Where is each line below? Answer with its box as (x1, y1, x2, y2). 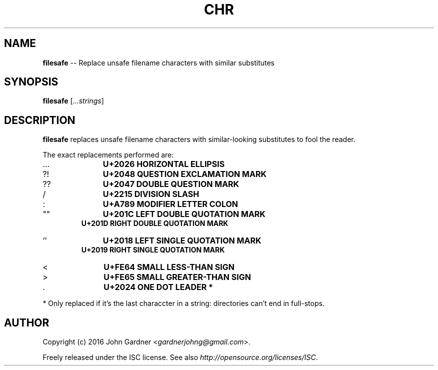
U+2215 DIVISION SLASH (102, 189, 199, 199)
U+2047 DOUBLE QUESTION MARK (102, 179, 239, 189)
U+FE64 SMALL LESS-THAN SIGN (103, 262, 234, 272)
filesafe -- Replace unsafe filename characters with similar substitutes (42, 58, 274, 67)
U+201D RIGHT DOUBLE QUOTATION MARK (81, 219, 228, 228)
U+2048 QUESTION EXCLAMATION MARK (102, 169, 266, 179)
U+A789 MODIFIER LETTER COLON (102, 199, 238, 209)
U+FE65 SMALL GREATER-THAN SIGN (103, 272, 251, 282)
